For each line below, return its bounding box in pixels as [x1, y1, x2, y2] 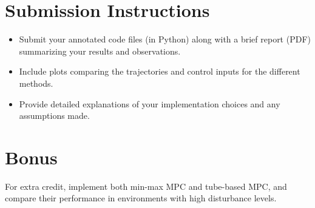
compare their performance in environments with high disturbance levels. [5, 192, 277, 204]
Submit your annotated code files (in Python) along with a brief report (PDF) [19, 33, 311, 45]
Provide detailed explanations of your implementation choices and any [19, 97, 280, 110]
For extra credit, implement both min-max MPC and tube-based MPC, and [5, 179, 287, 192]
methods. [19, 76, 53, 89]
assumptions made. [19, 109, 90, 122]
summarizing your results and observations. [19, 44, 181, 57]
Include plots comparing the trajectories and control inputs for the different [19, 65, 300, 78]
